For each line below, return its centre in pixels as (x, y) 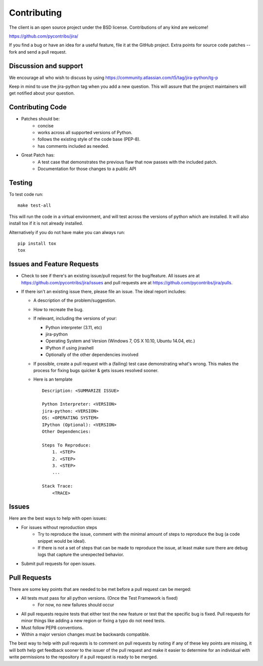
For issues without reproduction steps (59, 527)
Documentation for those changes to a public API (87, 169)
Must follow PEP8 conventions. (52, 627)
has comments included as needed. (74, 146)
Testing (21, 183)
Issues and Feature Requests (54, 264)
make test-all (34, 206)
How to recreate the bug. (58, 309)
